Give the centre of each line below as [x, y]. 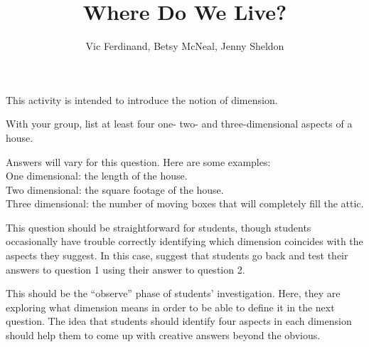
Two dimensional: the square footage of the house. [115, 189]
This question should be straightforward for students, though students [159, 227]
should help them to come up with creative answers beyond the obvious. [163, 335]
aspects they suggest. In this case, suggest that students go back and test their [177, 255]
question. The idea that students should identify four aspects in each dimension [179, 321]
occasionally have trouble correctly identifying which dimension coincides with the [184, 241]
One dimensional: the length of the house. [97, 176]
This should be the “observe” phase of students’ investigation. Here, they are [173, 293]
